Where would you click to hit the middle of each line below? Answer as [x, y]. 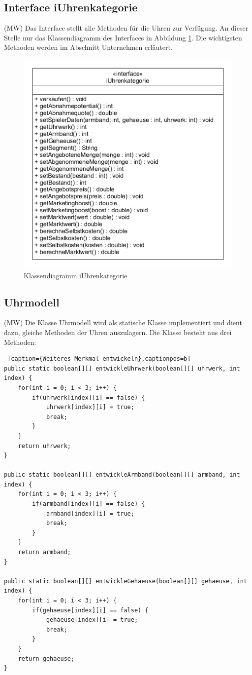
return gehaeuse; [46, 658]
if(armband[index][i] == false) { [89, 504]
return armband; [45, 552]
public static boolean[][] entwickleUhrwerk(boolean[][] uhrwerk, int [122, 368]
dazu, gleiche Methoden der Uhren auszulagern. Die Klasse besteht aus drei [118, 332]
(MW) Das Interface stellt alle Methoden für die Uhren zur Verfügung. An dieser [126, 28]
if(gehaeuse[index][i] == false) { [90, 610]
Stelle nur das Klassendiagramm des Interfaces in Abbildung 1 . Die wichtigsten [123, 37]
